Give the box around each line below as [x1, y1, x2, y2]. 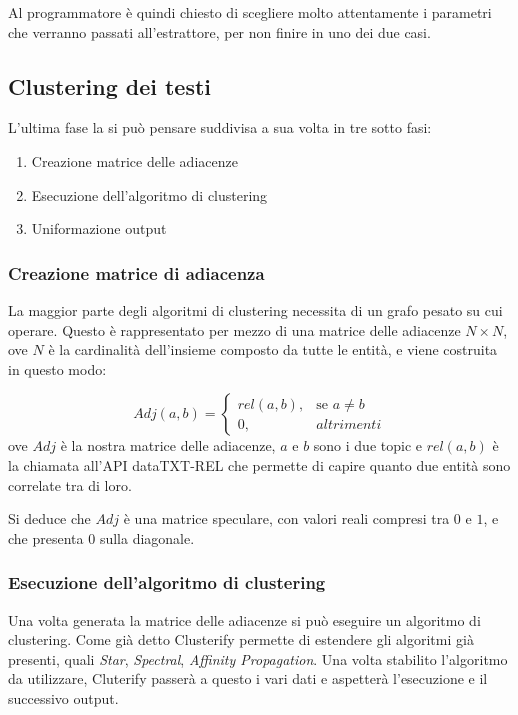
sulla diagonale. [99, 527, 195, 548]
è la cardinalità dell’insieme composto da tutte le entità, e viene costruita [48, 339, 498, 360]
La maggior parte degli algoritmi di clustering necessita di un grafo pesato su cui [8, 299, 503, 320]
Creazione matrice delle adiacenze [31, 150, 238, 171]
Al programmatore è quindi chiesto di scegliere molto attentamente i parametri [8, 2, 492, 22]
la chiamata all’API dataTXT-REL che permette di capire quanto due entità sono [8, 454, 511, 475]
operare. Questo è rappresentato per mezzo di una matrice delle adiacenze [8, 319, 461, 340]
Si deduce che [8, 508, 91, 529]
